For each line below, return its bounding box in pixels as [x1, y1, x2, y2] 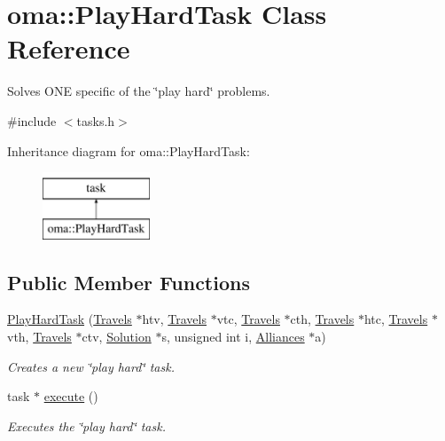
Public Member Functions [7, 268, 250, 295]
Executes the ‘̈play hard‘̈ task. [7, 416, 166, 435]
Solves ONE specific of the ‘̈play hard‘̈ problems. [7, 82, 270, 100]
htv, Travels [142, 310, 207, 328]
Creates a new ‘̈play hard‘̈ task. [7, 357, 175, 375]
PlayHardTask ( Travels [7, 310, 132, 328]
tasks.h [76, 111, 115, 130]
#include [7, 111, 57, 130]
